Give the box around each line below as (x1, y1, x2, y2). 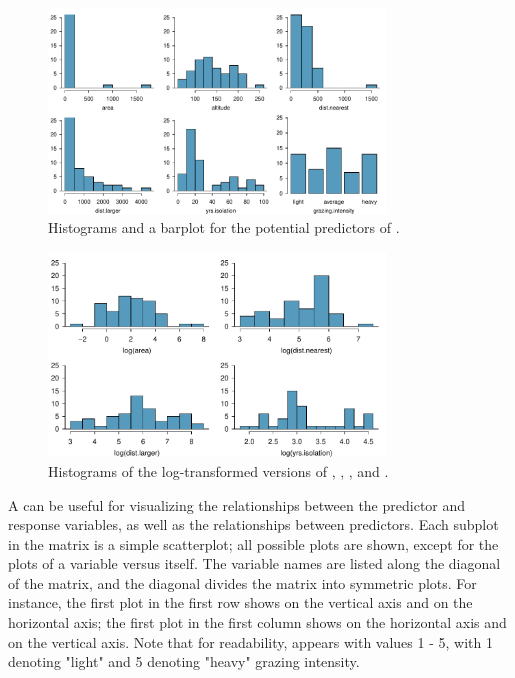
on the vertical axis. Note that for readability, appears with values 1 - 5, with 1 (8, 631, 493, 652)
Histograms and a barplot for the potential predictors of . (48, 217, 400, 238)
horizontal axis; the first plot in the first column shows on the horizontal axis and (8, 612, 507, 633)
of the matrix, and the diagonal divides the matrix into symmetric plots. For (8, 572, 477, 593)
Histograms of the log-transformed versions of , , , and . (48, 460, 389, 481)
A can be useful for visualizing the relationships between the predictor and (8, 494, 466, 515)
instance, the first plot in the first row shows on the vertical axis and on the (8, 592, 473, 613)
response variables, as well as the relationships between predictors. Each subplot (8, 514, 499, 535)
